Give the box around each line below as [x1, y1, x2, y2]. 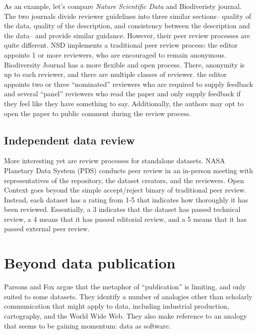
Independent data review [4, 132, 135, 147]
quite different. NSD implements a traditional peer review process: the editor [4, 40, 238, 50]
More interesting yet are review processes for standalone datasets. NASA [4, 155, 225, 166]
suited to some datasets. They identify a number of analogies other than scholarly [4, 291, 253, 301]
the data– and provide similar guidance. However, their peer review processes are [4, 30, 251, 40]
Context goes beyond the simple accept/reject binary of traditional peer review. [4, 185, 247, 195]
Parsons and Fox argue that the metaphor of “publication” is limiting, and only [4, 281, 246, 292]
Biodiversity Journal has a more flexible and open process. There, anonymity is [4, 59, 245, 69]
